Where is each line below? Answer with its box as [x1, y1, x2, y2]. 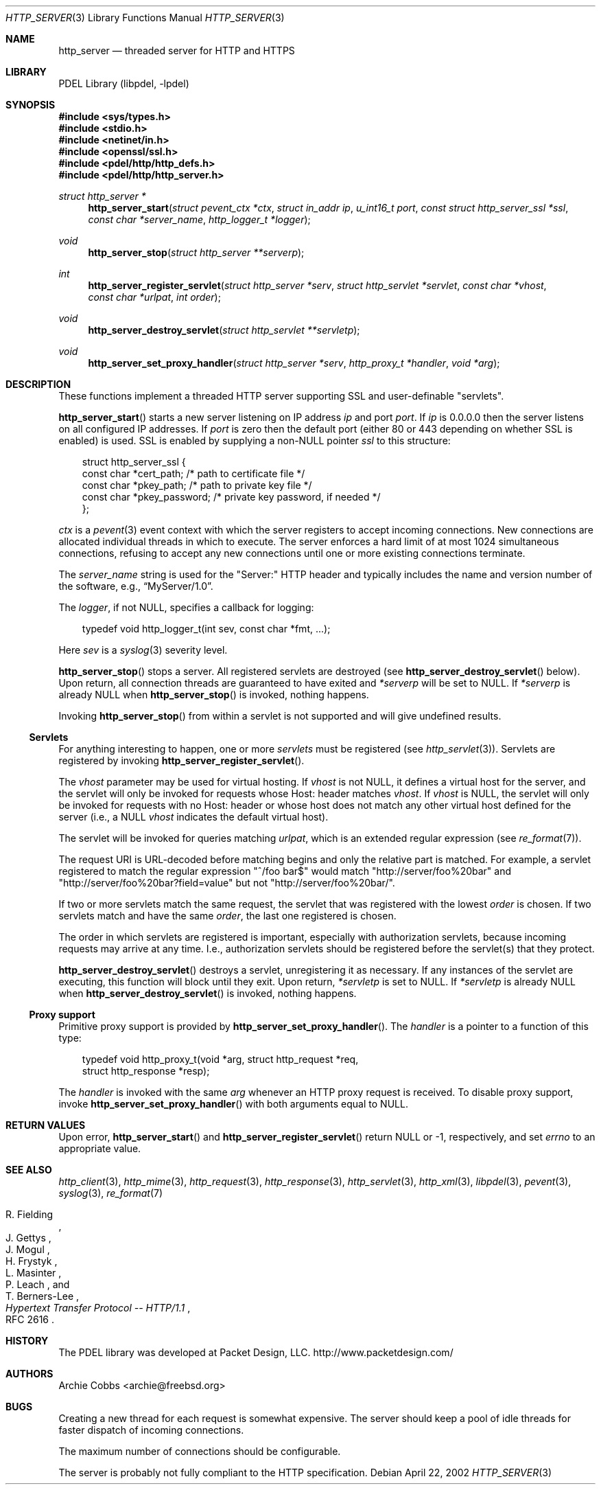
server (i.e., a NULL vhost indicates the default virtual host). [58, 811, 329, 823]
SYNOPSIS [5, 99, 56, 111]
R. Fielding [5, 1208, 54, 1220]
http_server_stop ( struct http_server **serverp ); [88, 247, 305, 258]
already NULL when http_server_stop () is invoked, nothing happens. [58, 689, 369, 700]
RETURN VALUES [5, 1119, 86, 1131]
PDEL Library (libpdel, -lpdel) [58, 78, 189, 89]
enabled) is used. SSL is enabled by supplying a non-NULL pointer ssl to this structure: [58, 435, 451, 446]
